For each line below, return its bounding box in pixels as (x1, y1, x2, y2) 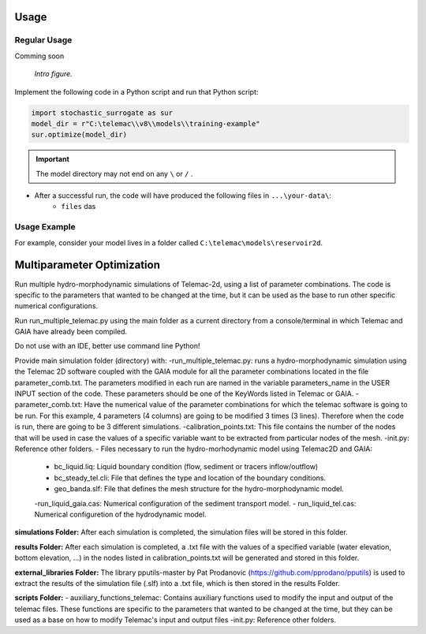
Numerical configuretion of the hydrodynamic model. (34, 509, 207, 519)
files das (61, 202, 96, 211)
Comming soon (14, 51, 65, 61)
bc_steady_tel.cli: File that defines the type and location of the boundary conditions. (54, 473, 327, 483)
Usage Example (14, 222, 76, 233)
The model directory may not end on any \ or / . (35, 169, 193, 178)
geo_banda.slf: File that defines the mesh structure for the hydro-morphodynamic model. (54, 484, 345, 494)
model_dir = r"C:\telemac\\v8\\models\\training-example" (31, 119, 260, 128)
